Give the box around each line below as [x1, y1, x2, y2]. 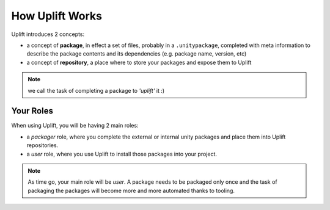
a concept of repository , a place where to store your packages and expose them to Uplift [26, 59, 252, 66]
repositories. [26, 142, 59, 149]
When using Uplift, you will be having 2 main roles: [11, 122, 139, 129]
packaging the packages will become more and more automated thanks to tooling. [28, 187, 235, 194]
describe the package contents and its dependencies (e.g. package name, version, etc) [26, 50, 247, 57]
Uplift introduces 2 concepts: [11, 31, 85, 38]
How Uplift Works [11, 9, 102, 23]
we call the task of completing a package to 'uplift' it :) [28, 87, 165, 94]
